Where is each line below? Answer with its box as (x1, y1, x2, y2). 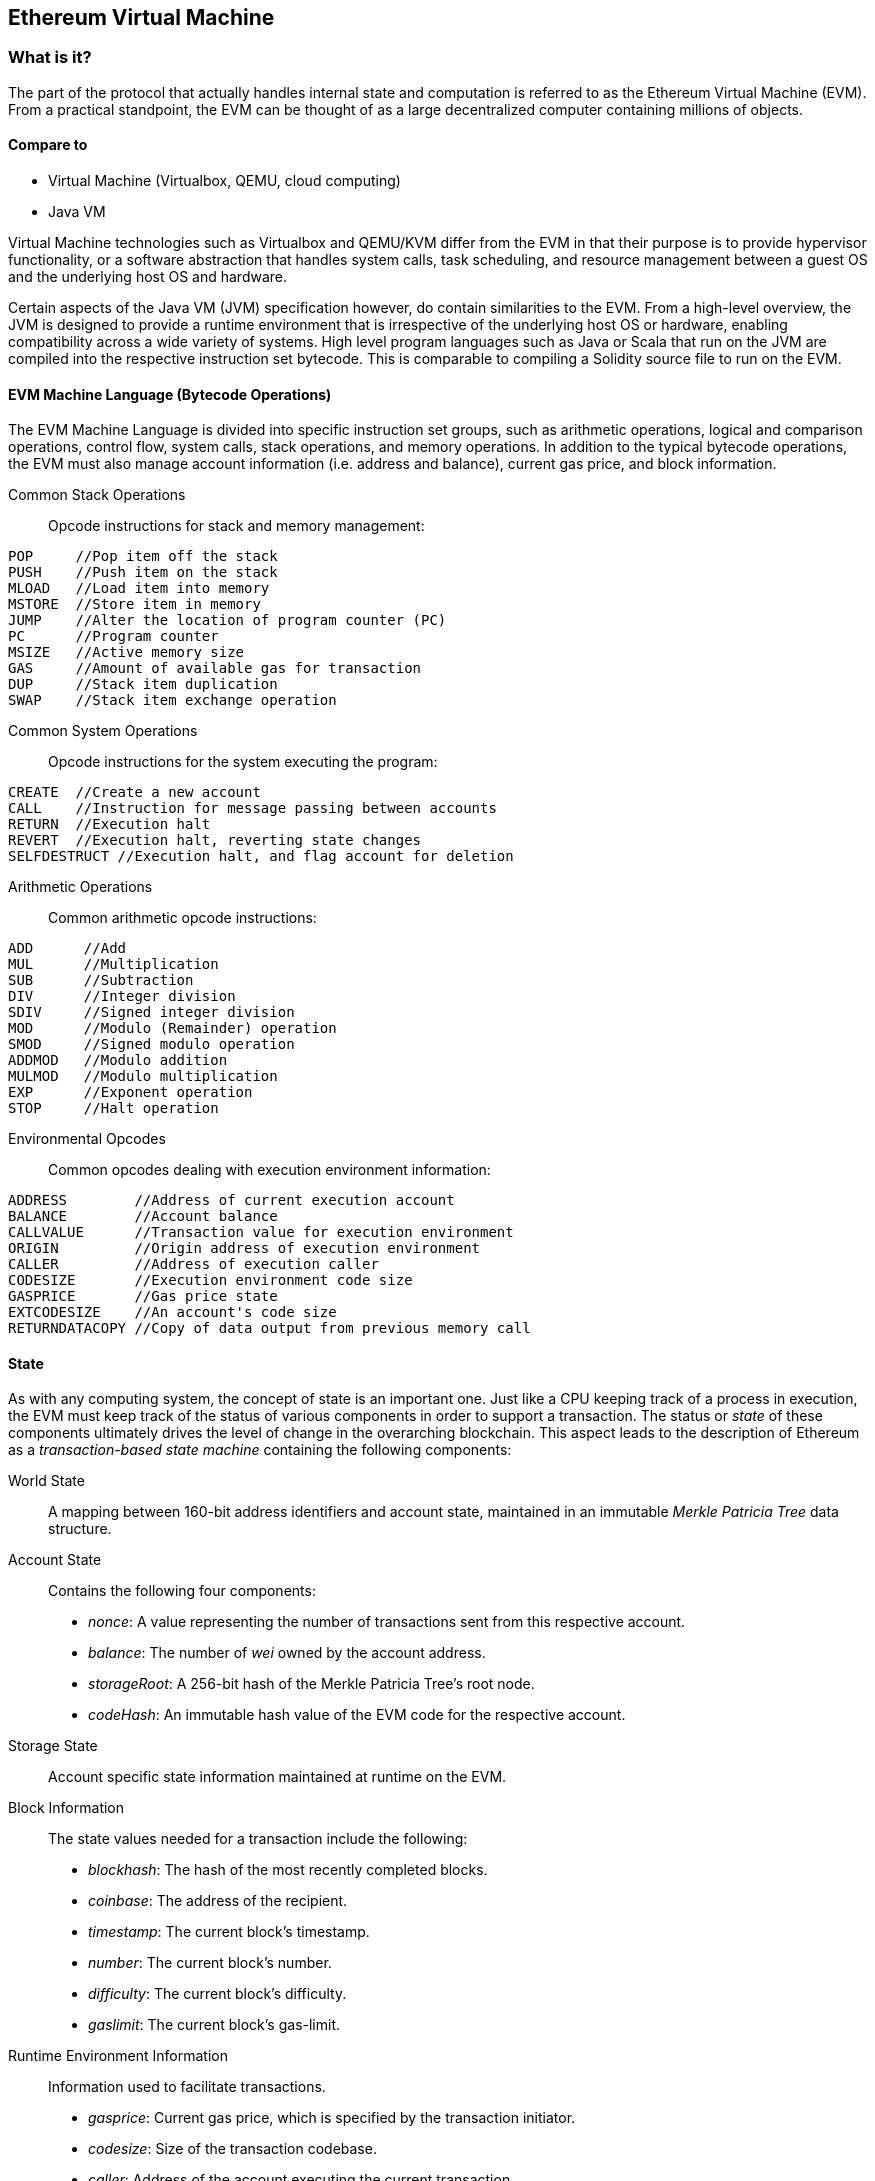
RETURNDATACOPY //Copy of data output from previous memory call (8, 1320, 531, 1337)
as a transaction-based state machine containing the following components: (8, 1441, 512, 1459)
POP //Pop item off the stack (8, 548, 278, 565)
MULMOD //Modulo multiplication (8, 1068, 278, 1085)
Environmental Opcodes (8, 1130, 166, 1148)
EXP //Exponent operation (8, 1084, 253, 1101)
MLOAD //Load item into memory (8, 580, 270, 597)
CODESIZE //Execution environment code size (8, 1272, 413, 1289)
